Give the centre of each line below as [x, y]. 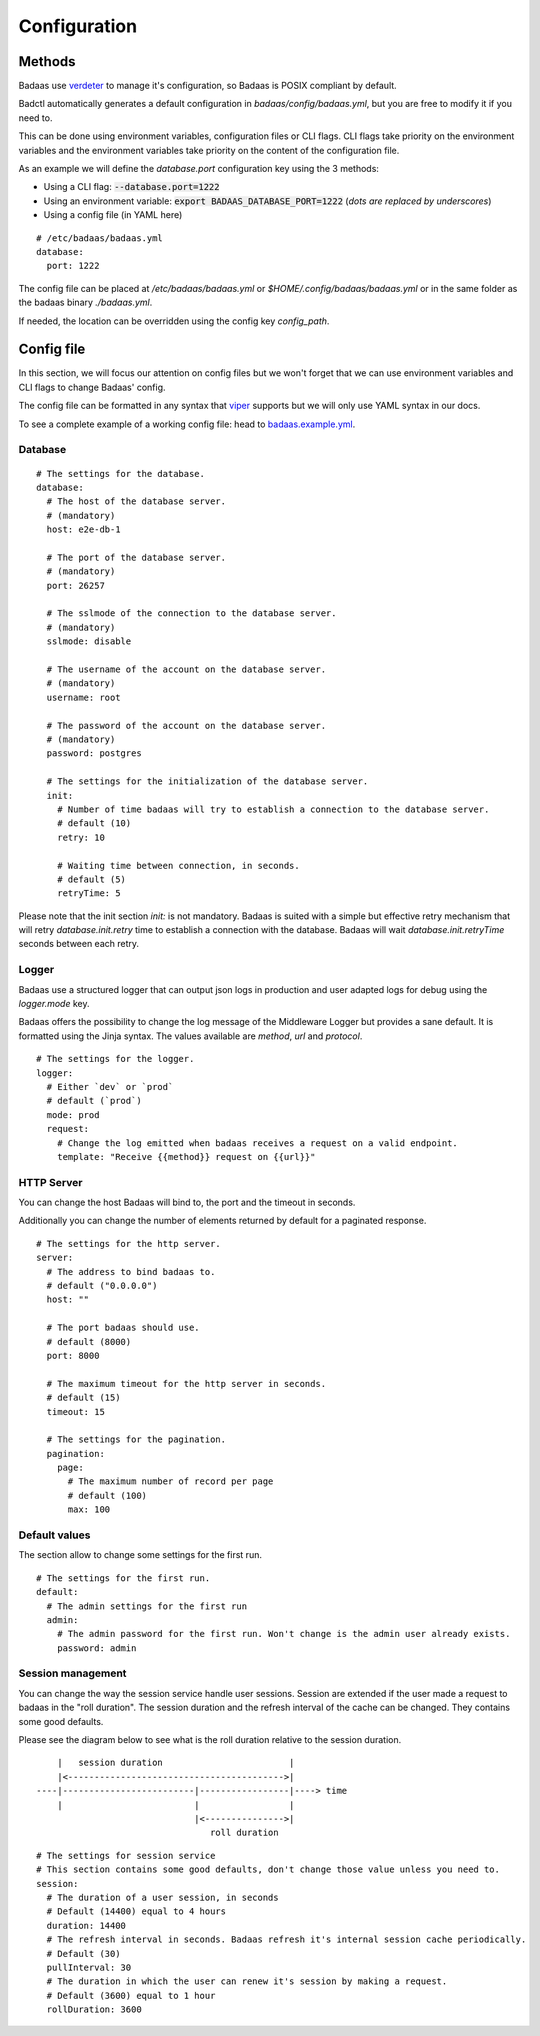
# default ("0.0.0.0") [102, 1285]
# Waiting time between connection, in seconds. [178, 865]
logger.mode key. [54, 1003]
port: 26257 [75, 585]
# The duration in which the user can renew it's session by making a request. [247, 1981]
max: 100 [89, 1509]
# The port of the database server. [136, 557]
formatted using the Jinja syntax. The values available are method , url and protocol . [190, 1036]
